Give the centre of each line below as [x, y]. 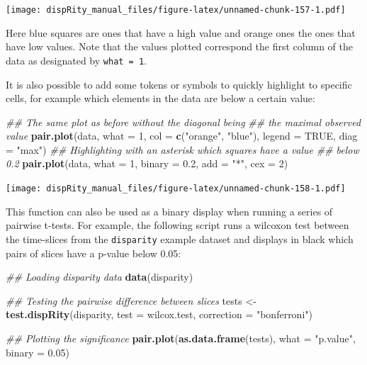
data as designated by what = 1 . [77, 60]
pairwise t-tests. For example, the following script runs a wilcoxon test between [177, 225]
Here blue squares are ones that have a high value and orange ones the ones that [181, 32]
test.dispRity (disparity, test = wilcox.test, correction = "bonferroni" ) [159, 314]
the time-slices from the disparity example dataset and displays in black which [180, 238]
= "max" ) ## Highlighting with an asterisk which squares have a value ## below [182, 149]
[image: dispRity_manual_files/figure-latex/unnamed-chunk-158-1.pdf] [176, 189]
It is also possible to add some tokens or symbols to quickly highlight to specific [179, 84]
